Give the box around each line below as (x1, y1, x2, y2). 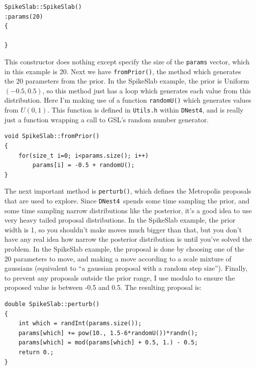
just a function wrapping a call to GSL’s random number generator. (4, 114, 209, 124)
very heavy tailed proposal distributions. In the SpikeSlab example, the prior (4, 215, 235, 225)
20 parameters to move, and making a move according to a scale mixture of (4, 253, 231, 263)
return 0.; (18, 348, 54, 356)
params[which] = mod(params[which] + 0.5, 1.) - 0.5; (18, 339, 198, 346)
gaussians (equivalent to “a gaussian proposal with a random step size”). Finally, (4, 263, 248, 273)
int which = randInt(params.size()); (18, 320, 142, 327)
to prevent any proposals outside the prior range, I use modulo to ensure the (4, 272, 235, 283)
